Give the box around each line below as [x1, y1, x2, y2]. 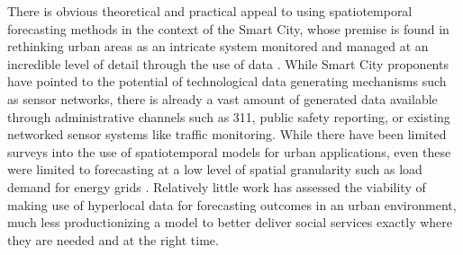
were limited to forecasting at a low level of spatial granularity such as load [7, 160, 422, 179]
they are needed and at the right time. [7, 230, 219, 249]
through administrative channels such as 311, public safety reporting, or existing [7, 107, 450, 126]
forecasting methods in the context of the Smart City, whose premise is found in [7, 19, 449, 38]
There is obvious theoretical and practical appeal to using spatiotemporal [7, 2, 413, 20]
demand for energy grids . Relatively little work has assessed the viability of [7, 177, 426, 196]
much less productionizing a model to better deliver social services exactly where [7, 213, 453, 232]
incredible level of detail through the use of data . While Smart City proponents [7, 54, 449, 73]
